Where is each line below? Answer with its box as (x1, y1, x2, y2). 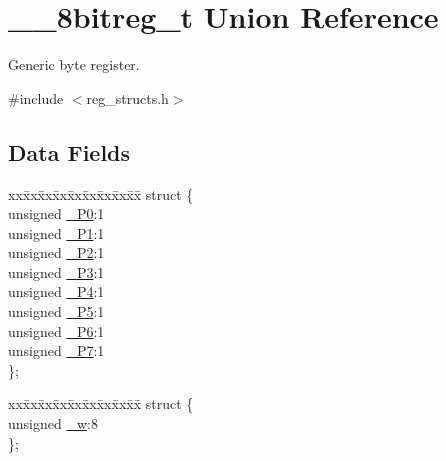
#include (8, 87, 64, 108)
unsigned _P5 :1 (8, 301, 105, 322)
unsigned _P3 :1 (8, 261, 105, 282)
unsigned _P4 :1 (8, 281, 105, 302)
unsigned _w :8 (8, 413, 98, 434)
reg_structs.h (86, 87, 169, 108)
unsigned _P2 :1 (8, 242, 105, 263)
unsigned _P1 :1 (8, 222, 105, 243)
